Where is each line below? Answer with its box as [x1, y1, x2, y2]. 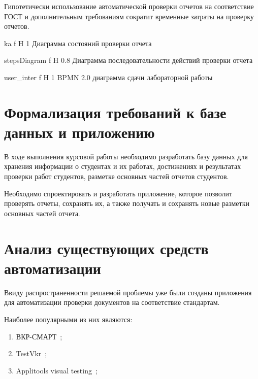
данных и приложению [4, 121, 155, 142]
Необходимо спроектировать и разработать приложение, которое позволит [4, 188, 233, 198]
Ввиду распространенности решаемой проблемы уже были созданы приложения [4, 287, 252, 297]
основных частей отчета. [4, 208, 80, 218]
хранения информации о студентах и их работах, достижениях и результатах [4, 161, 241, 171]
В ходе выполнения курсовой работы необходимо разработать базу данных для [4, 151, 248, 161]
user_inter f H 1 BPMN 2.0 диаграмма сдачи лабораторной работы [4, 72, 213, 82]
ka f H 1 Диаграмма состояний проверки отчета [4, 38, 152, 48]
